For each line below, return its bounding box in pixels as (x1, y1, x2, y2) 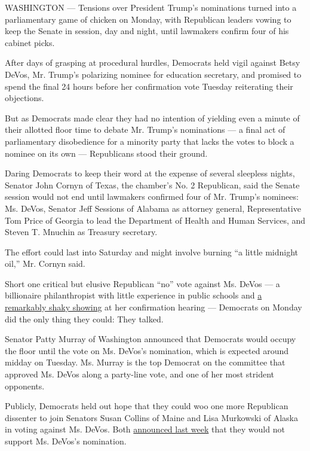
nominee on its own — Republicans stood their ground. (5, 147, 208, 159)
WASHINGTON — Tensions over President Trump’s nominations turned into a (5, 1, 297, 13)
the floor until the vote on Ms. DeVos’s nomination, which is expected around (5, 344, 289, 356)
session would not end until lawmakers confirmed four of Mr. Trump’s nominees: (5, 190, 299, 203)
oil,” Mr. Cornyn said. (5, 257, 85, 270)
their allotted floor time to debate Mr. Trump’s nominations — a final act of (5, 123, 286, 136)
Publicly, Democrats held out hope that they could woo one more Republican (5, 400, 288, 412)
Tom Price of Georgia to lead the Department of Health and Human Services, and (5, 214, 306, 226)
